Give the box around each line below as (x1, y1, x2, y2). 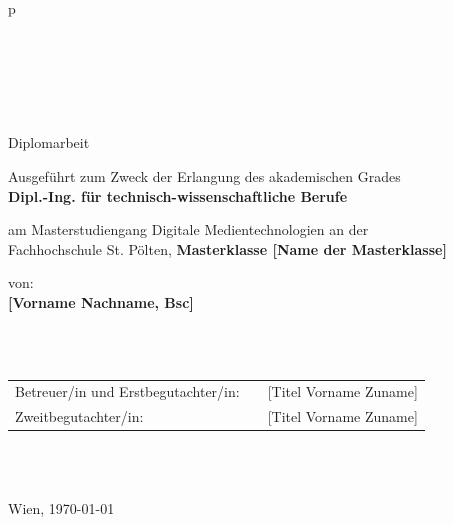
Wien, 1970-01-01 (8, 497, 115, 518)
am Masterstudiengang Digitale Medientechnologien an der (8, 219, 369, 240)
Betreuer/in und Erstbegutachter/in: (15, 381, 240, 402)
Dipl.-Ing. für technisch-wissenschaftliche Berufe (8, 185, 348, 206)
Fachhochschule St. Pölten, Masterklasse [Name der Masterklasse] (8, 238, 447, 259)
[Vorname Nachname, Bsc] (8, 291, 194, 312)
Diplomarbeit (8, 132, 90, 153)
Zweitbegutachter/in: (15, 406, 144, 427)
